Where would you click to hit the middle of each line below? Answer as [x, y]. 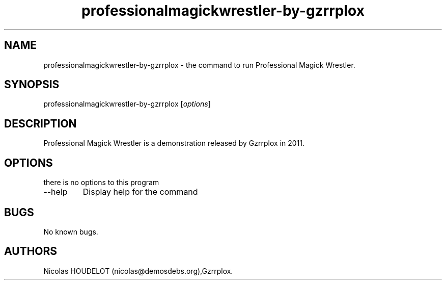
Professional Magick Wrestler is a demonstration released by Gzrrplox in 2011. [174, 143]
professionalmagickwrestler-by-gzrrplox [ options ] [127, 104]
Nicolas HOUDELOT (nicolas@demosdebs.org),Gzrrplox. [138, 271]
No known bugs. [71, 231]
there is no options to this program [101, 183]
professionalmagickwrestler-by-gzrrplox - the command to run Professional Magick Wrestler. [199, 65]
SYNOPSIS [32, 85]
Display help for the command [140, 192]
